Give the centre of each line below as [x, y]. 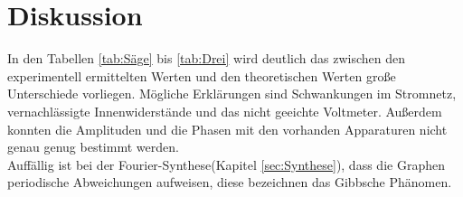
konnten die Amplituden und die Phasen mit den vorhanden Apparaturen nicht [227, 129]
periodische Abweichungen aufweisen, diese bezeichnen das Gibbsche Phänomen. [230, 182]
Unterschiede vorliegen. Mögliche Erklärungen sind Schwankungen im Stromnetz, [232, 94]
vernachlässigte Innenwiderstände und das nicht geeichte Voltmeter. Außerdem [225, 111]
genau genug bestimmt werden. [93, 147]
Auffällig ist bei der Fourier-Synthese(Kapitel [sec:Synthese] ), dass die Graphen [226, 164]
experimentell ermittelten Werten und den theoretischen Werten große [202, 75]
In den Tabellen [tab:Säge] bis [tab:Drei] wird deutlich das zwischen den [207, 58]
